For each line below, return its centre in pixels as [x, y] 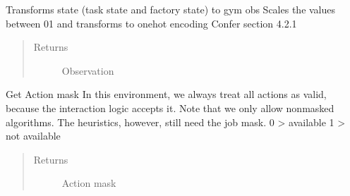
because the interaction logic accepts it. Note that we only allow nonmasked [170, 108]
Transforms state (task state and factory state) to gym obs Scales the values [171, 9]
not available [33, 136]
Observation [88, 70]
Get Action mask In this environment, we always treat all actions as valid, [166, 94]
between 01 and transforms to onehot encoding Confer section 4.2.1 [151, 23]
